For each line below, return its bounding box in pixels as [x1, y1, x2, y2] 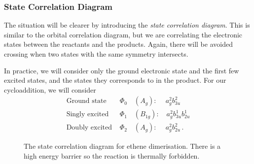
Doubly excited [66, 124, 112, 131]
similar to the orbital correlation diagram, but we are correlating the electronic [4, 29, 243, 39]
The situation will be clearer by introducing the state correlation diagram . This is [4, 20, 250, 30]
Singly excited [66, 111, 109, 118]
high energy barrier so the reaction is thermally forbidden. [24, 151, 200, 161]
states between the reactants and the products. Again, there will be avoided [4, 39, 233, 49]
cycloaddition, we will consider [4, 84, 96, 95]
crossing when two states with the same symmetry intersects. [4, 49, 188, 59]
